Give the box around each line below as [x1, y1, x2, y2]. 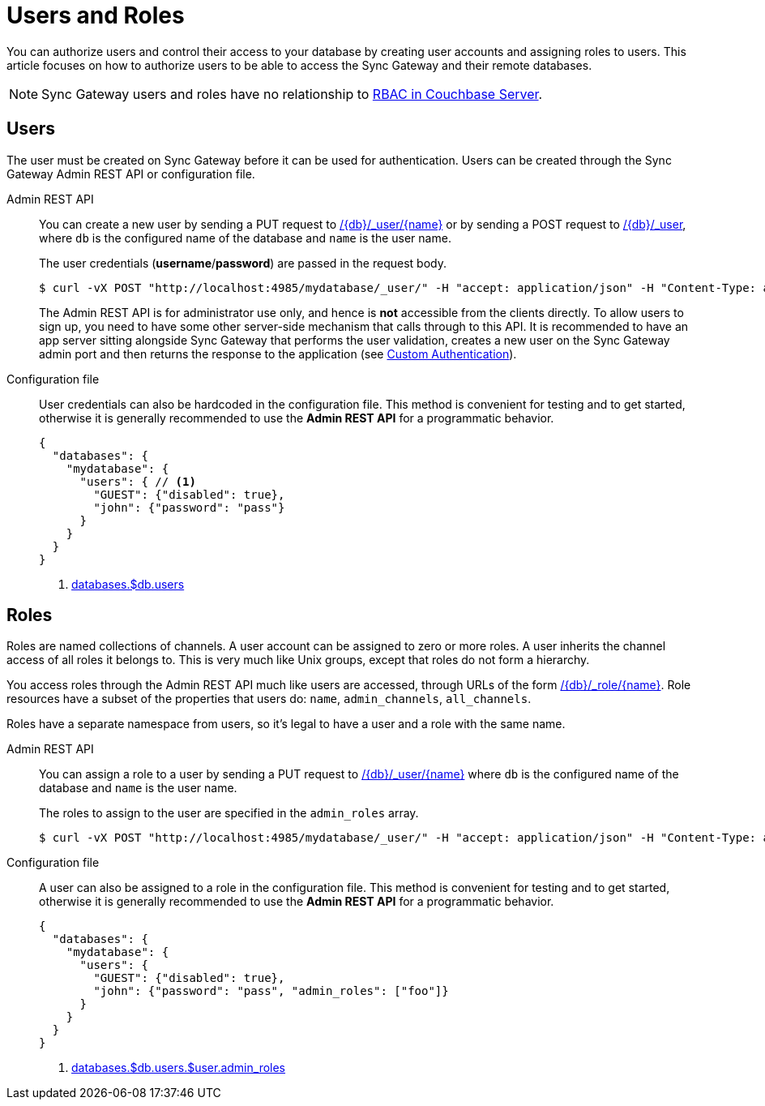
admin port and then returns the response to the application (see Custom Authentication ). [39, 346, 517, 361]
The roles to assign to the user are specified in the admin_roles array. [39, 806, 419, 821]
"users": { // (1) [79, 474, 196, 488]
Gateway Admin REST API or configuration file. [6, 166, 255, 181]
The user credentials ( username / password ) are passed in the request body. [39, 255, 447, 270]
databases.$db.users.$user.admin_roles [71, 1061, 286, 1075]
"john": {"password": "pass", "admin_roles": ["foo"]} [93, 984, 449, 998]
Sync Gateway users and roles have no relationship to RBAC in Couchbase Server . [41, 85, 543, 102]
